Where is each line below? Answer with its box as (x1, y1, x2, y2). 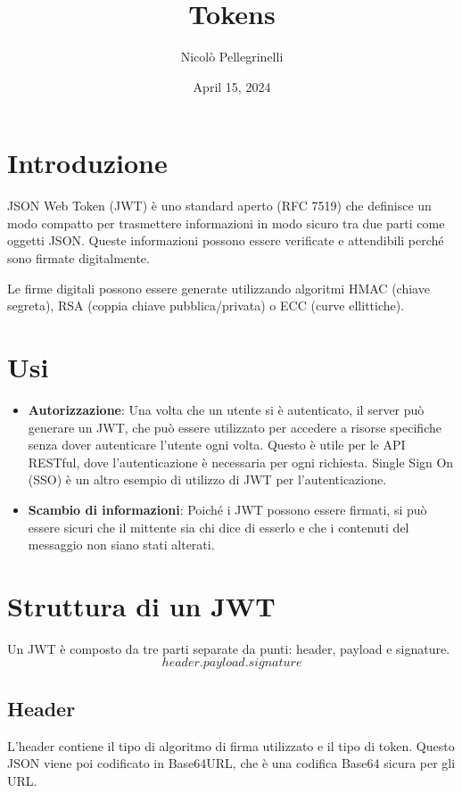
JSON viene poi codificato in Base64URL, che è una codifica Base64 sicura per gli (7, 754, 456, 772)
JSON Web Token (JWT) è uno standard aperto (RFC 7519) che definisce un (7, 196, 432, 215)
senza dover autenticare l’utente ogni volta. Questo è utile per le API (28, 435, 406, 454)
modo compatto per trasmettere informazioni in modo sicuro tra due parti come (7, 213, 445, 232)
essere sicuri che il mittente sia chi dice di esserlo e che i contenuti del (28, 517, 409, 536)
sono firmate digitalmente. (7, 249, 150, 268)
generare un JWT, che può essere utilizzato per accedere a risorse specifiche (28, 417, 441, 436)
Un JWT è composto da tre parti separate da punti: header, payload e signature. (7, 639, 450, 657)
